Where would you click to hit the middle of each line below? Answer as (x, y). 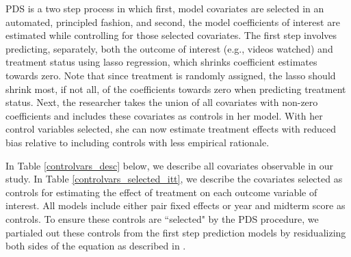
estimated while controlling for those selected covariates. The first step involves (171, 35)
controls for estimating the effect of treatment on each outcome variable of (161, 192)
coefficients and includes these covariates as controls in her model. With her (164, 115)
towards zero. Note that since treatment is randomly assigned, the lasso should (171, 75)
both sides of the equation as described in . (96, 246)
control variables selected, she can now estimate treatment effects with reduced (171, 129)
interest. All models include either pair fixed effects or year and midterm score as (175, 205)
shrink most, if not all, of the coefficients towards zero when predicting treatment (176, 89)
